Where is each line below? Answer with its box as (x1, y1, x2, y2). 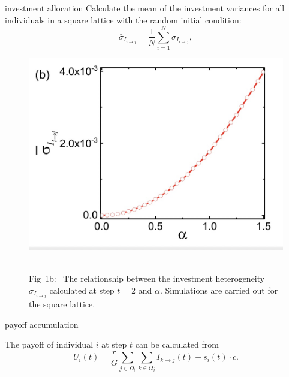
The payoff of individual (5, 338, 94, 351)
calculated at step (49, 283, 115, 296)
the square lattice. (29, 297, 95, 310)
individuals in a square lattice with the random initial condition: (5, 13, 242, 26)
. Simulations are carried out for (159, 283, 278, 296)
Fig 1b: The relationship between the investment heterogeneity (29, 272, 265, 285)
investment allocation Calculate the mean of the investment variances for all (5, 2, 285, 14)
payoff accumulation (5, 318, 79, 330)
